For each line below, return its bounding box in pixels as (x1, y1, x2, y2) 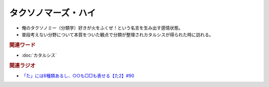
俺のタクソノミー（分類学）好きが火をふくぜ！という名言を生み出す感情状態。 (21, 25, 183, 31)
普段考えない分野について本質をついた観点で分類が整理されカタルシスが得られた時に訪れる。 (21, 31, 214, 37)
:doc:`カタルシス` (21, 52, 57, 58)
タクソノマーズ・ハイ (9, 7, 96, 18)
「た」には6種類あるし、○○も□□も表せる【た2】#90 (21, 73, 134, 79)
